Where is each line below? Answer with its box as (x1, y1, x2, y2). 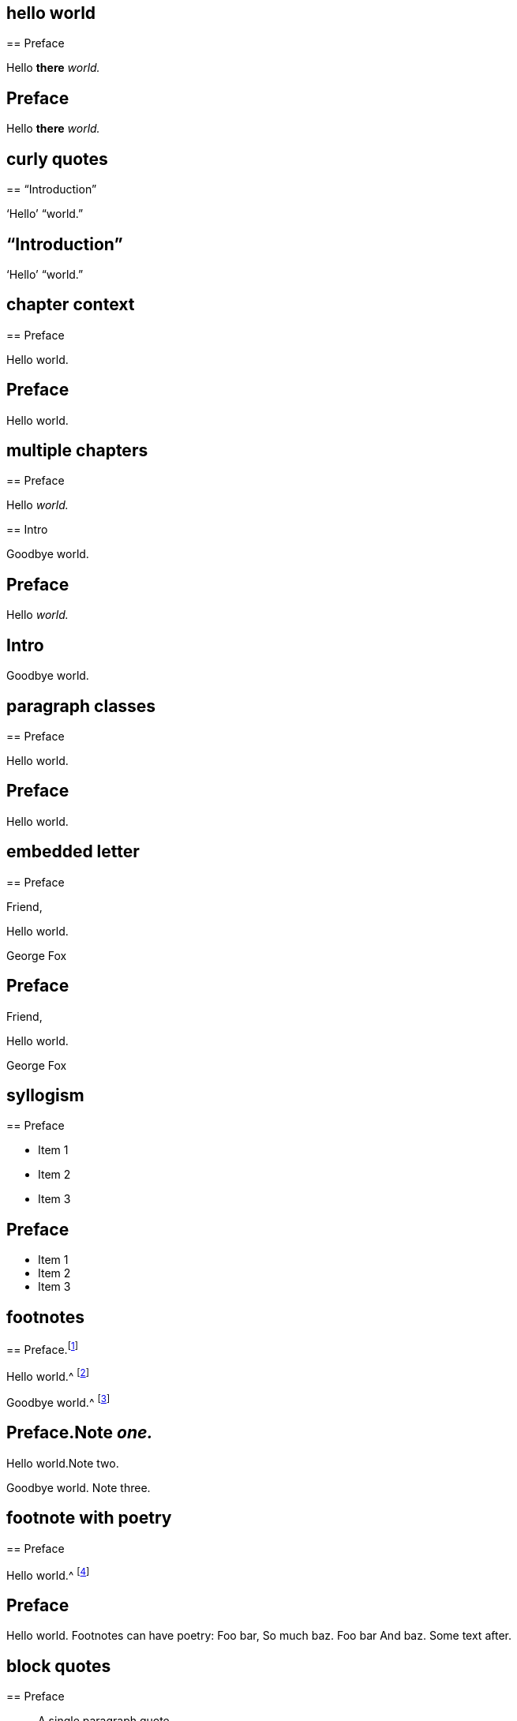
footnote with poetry (6, 1508, 172, 1528)
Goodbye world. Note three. (6, 1480, 151, 1494)
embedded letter (6, 842, 140, 862)
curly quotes (6, 148, 108, 169)
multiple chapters (6, 441, 148, 461)
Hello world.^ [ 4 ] (6, 1565, 90, 1582)
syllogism (6, 1085, 84, 1105)
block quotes (6, 1655, 111, 1676)
